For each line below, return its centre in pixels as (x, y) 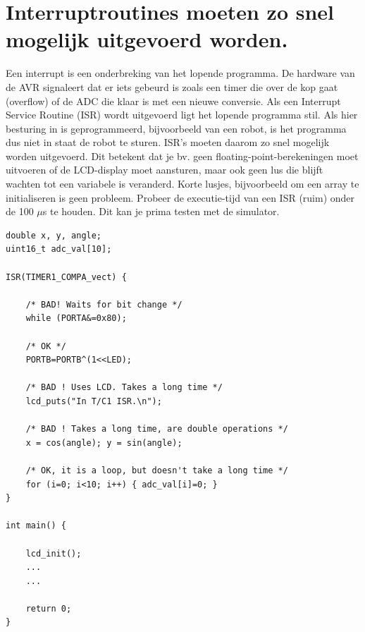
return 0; (49, 608)
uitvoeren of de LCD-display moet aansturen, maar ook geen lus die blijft (165, 170)
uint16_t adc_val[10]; (59, 249)
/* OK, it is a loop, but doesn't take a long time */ (157, 470)
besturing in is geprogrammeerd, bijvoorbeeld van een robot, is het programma (176, 128)
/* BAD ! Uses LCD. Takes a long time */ (124, 388)
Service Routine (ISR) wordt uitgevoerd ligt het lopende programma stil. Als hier (182, 115)
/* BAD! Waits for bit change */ (104, 304)
